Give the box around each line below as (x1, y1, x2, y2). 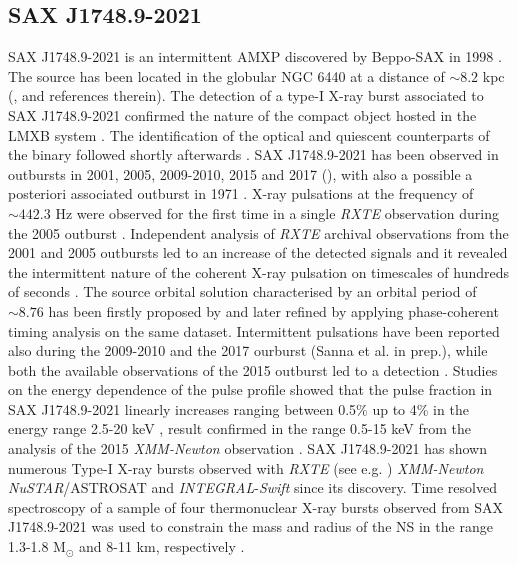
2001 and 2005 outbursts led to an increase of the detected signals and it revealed (8, 242, 508, 263)
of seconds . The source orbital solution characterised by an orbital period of (8, 281, 477, 302)
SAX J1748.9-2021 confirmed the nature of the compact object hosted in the (8, 104, 477, 125)
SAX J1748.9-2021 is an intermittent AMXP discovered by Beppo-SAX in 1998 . (8, 46, 502, 67)
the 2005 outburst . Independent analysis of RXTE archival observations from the (8, 222, 509, 243)
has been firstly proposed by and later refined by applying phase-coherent (48, 300, 499, 321)
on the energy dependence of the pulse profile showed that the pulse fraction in (8, 379, 493, 400)
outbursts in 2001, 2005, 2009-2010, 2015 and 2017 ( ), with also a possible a (8, 163, 473, 184)
